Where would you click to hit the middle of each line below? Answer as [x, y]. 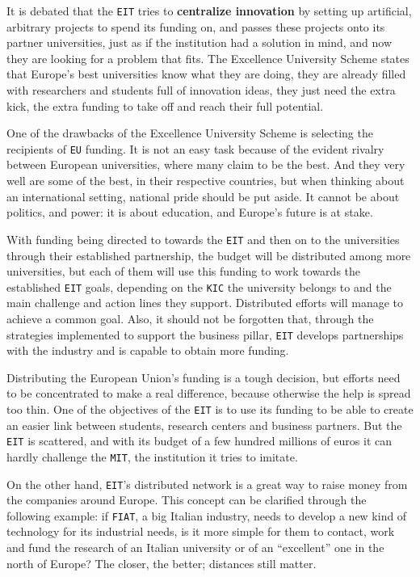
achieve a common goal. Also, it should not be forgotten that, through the [190, 318]
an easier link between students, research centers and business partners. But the [204, 425]
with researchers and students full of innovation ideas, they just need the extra [201, 90]
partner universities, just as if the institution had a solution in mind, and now [199, 42]
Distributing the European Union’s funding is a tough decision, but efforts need [204, 377]
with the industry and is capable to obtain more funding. [148, 350]
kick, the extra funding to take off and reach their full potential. [165, 105]
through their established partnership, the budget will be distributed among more [209, 255]
